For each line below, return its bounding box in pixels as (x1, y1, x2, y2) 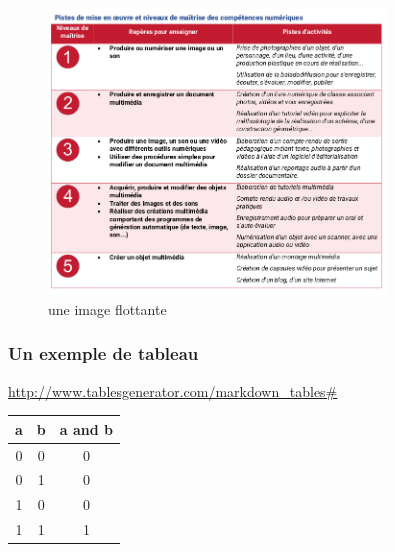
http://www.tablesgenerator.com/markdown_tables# (8, 380, 338, 401)
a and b (59, 418, 113, 439)
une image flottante (48, 298, 167, 319)
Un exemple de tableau (8, 341, 199, 366)
